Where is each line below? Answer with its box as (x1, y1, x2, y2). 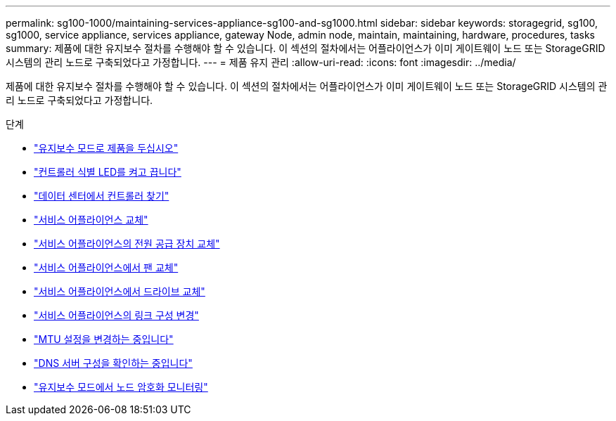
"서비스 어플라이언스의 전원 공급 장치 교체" (34, 238, 220, 250)
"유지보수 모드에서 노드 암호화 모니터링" (34, 381, 208, 393)
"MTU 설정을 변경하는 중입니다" (34, 333, 174, 345)
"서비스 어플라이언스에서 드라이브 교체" (34, 285, 205, 297)
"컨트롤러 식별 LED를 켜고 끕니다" (34, 166, 181, 178)
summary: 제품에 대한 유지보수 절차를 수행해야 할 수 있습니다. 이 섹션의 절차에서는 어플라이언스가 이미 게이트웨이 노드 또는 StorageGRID (6, 42, 605, 54)
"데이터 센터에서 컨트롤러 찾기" (34, 190, 169, 202)
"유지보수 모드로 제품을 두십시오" (34, 142, 179, 154)
